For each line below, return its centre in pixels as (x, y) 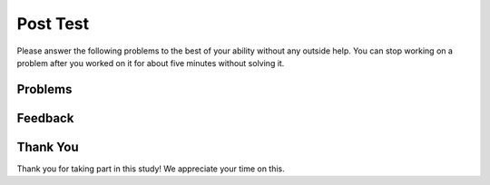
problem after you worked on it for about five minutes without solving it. (151, 63)
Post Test (53, 24)
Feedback (45, 118)
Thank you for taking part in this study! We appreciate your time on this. (151, 169)
